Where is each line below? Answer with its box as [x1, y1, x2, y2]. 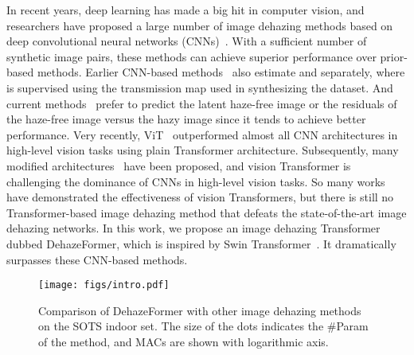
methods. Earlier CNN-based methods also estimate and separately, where [37, 64, 405, 80]
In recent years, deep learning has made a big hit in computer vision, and [6, 2, 365, 18]
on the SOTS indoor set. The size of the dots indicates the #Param [38, 318, 369, 334]
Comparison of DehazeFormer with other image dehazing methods [38, 302, 361, 318]
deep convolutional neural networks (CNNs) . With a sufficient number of [6, 33, 367, 49]
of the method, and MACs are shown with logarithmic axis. [38, 333, 329, 349]
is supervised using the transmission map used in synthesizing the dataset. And [6, 79, 393, 96]
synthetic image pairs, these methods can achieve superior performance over [6, 48, 377, 64]
